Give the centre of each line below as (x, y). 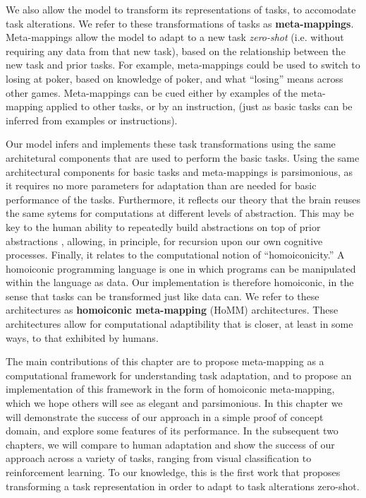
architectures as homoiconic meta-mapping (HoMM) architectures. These (172, 310)
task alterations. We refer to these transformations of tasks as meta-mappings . (180, 23)
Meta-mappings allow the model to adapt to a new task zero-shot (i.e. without (175, 37)
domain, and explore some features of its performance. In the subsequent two (172, 431)
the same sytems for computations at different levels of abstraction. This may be (180, 213)
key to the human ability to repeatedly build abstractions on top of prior (163, 226)
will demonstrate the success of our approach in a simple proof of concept (165, 416)
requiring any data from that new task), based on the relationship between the (176, 51)
